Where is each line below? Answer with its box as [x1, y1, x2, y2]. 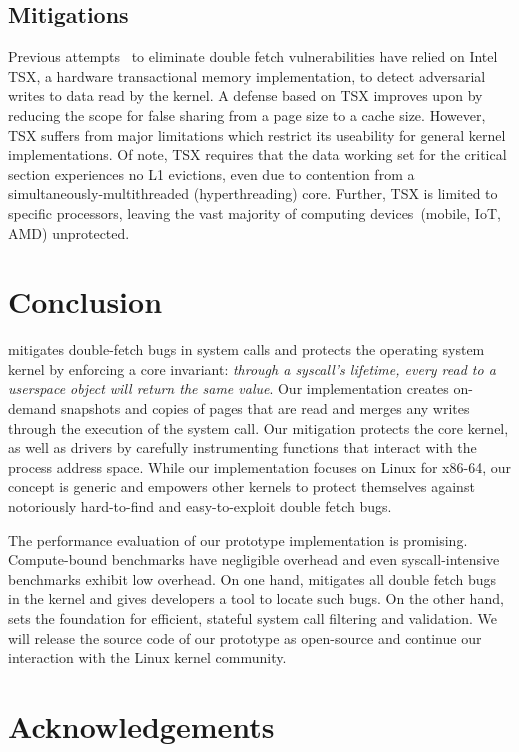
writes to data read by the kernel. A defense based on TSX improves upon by [8, 85, 483, 106]
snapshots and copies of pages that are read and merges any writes [60, 398, 470, 419]
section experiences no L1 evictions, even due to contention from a [8, 163, 415, 184]
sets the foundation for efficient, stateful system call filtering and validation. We [8, 607, 497, 628]
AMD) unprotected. [8, 222, 130, 243]
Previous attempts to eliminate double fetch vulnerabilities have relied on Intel [8, 46, 498, 67]
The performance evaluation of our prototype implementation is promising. [8, 529, 468, 550]
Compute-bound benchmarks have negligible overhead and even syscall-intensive [8, 549, 500, 570]
